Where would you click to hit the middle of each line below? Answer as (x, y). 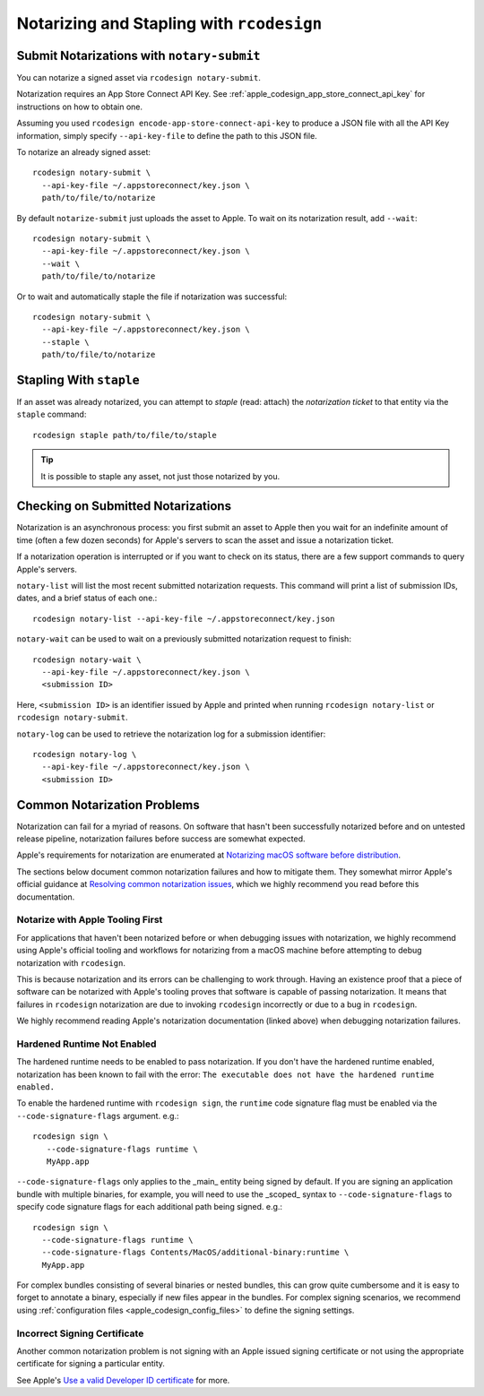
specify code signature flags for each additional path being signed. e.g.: (149, 1207)
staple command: (52, 414)
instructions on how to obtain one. (80, 107)
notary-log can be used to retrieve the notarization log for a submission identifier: (171, 734)
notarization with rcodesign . (71, 962)
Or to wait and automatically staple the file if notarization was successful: (152, 297)
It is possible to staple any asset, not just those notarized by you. (160, 476)
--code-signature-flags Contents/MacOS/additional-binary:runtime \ (195, 1253)
